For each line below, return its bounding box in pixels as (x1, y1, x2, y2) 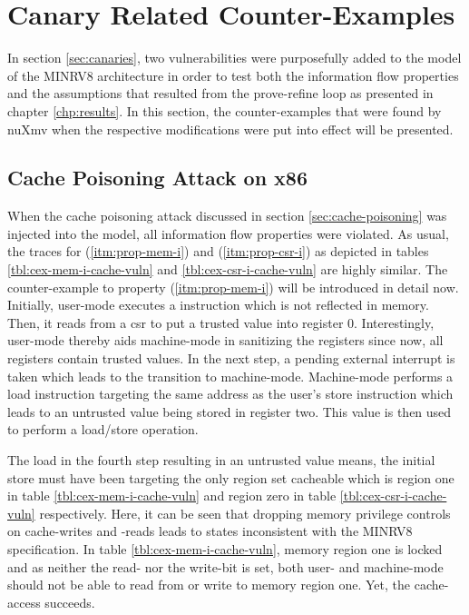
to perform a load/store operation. (7, 420, 199, 439)
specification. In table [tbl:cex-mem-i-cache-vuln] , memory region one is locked (7, 539, 443, 558)
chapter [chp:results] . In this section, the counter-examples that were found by (7, 101, 442, 120)
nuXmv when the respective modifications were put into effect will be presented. (7, 119, 454, 138)
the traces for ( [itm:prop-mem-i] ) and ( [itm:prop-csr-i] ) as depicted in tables (7, 242, 429, 261)
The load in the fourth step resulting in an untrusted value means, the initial (7, 451, 435, 470)
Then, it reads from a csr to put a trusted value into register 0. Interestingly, (7, 312, 435, 332)
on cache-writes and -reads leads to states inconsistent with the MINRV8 (7, 521, 413, 541)
